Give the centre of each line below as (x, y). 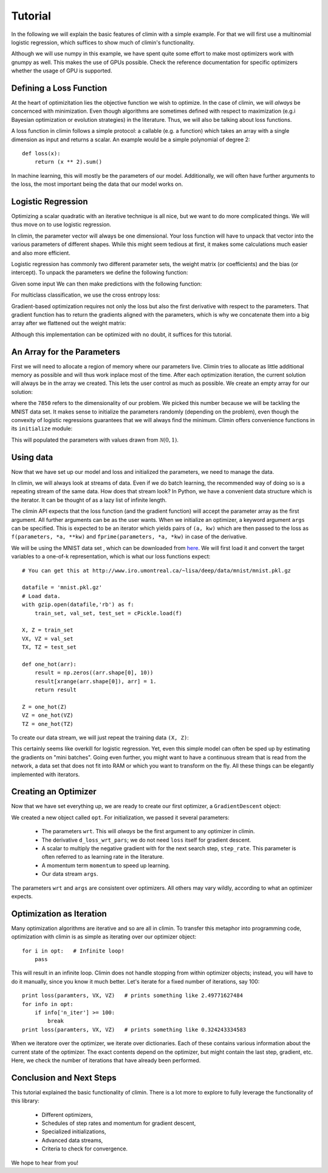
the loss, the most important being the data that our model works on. (97, 184)
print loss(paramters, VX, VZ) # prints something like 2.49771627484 (132, 995)
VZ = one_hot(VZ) (48, 715)
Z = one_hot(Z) (45, 707)
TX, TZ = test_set (50, 647)
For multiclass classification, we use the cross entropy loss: (86, 295)
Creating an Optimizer (54, 792)
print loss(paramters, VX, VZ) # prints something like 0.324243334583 (134, 1030)
